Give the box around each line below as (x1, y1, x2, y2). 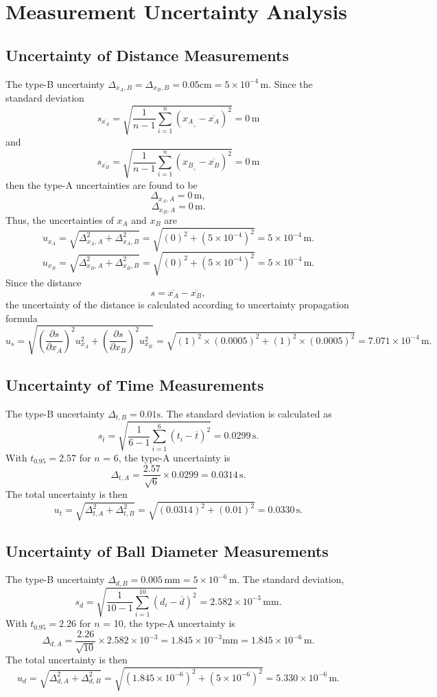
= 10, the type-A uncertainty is (103, 616, 235, 630)
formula (5, 310, 38, 325)
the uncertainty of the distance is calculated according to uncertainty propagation (5, 297, 349, 311)
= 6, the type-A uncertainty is (103, 450, 231, 464)
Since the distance (5, 275, 82, 289)
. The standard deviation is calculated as (161, 406, 332, 420)
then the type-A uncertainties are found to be (5, 177, 198, 192)
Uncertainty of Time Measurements (5, 374, 264, 396)
